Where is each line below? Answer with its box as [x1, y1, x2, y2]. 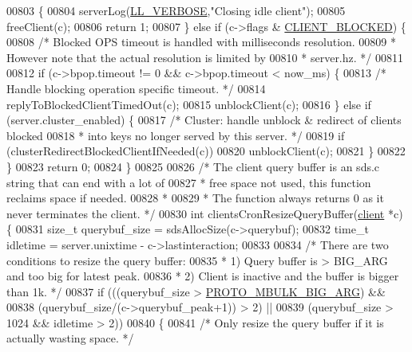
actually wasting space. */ [6, 330, 134, 346]
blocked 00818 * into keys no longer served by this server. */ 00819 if [6, 127, 345, 143]
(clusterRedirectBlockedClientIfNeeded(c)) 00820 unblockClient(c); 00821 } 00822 [6, 143, 406, 159]
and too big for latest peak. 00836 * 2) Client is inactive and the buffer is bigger [6, 268, 399, 284]
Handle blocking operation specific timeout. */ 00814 [6, 80, 266, 96]
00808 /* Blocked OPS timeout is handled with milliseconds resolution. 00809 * [6, 33, 397, 50]
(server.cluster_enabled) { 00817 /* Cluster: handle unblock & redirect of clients [6, 111, 402, 128]
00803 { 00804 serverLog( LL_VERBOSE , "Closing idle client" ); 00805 [6, 2, 346, 18]
